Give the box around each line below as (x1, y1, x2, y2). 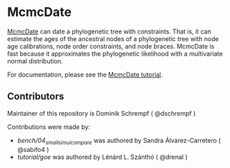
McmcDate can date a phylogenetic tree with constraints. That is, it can (7, 27, 212, 36)
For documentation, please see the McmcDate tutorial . (7, 70, 163, 79)
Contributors (7, 91, 65, 102)
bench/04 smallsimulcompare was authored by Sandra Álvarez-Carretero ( (17, 136, 221, 146)
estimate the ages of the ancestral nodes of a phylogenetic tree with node (7, 34, 219, 43)
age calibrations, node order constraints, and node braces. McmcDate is (7, 42, 215, 50)
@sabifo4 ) (17, 145, 49, 153)
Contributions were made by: (7, 123, 90, 131)
